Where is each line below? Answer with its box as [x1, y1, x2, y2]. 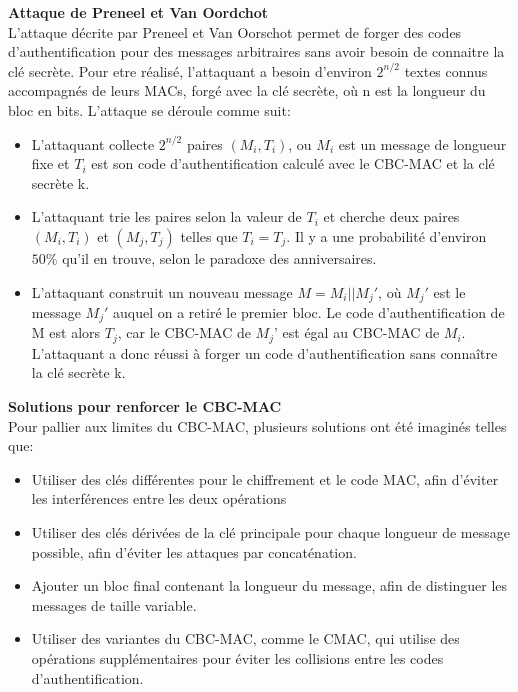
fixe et [31, 153, 70, 174]
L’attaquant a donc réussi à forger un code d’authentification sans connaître [31, 342, 498, 363]
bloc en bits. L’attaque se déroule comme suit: [8, 99, 291, 120]
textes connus [404, 60, 488, 81]
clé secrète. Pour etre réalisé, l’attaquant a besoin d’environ [8, 60, 372, 81]
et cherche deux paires [323, 206, 460, 227]
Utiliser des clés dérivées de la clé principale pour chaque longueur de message [31, 522, 510, 543]
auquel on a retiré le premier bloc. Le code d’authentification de [113, 301, 505, 322]
